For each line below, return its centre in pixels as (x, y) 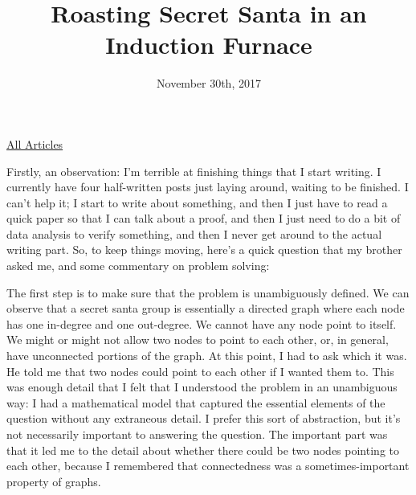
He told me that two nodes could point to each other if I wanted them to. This (200, 371)
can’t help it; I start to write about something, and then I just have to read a (197, 202)
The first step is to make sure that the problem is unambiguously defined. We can (208, 292)
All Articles (35, 143)
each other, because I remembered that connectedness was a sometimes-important (208, 466)
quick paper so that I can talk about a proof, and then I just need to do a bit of (204, 218)
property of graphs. (54, 481)
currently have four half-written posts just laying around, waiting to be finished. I (208, 187)
